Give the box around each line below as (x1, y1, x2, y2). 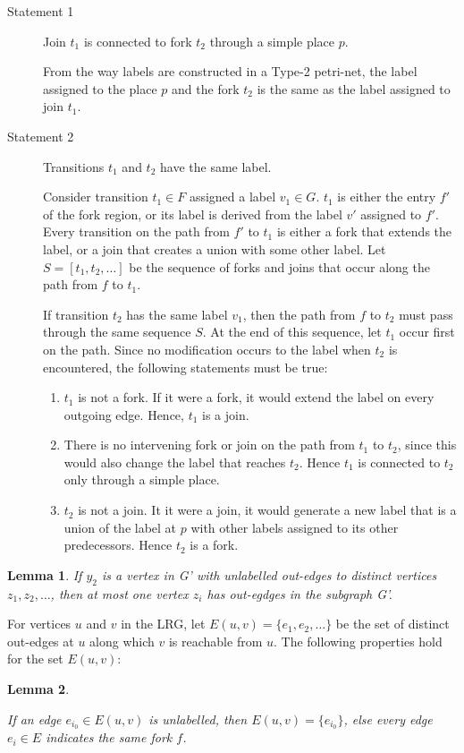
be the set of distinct (335, 614, 450, 633)
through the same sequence (43, 322, 191, 341)
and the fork (172, 79, 240, 98)
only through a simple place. (63, 470, 220, 489)
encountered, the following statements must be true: (43, 357, 328, 376)
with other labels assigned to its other (190, 518, 399, 536)
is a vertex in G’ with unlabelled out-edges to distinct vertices (101, 565, 437, 584)
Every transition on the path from (43, 222, 230, 241)
